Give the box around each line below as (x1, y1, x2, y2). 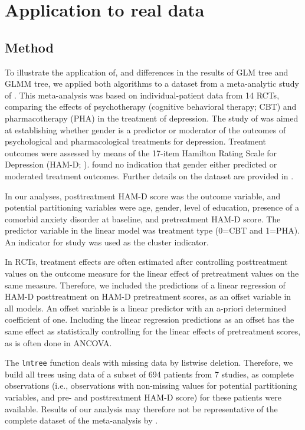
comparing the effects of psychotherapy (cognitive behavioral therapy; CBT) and (5, 100, 297, 113)
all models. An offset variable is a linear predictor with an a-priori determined (5, 301, 287, 314)
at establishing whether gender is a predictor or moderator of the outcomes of (5, 123, 286, 136)
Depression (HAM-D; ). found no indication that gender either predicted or (5, 158, 277, 170)
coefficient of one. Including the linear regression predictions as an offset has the (5, 313, 294, 326)
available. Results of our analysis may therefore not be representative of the (5, 402, 278, 415)
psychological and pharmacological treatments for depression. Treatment (5, 135, 267, 147)
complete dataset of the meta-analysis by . (5, 414, 158, 426)
